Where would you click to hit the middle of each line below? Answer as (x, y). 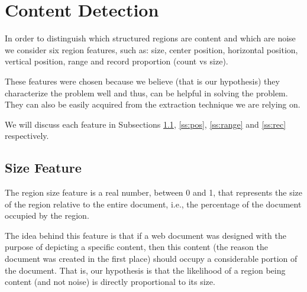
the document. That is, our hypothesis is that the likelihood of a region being (145, 270)
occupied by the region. (47, 215)
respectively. (27, 136)
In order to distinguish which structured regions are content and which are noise (150, 38)
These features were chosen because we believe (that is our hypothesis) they (142, 81)
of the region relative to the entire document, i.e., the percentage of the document (153, 204)
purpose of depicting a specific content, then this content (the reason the (136, 247)
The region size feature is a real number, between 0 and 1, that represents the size (153, 192)
